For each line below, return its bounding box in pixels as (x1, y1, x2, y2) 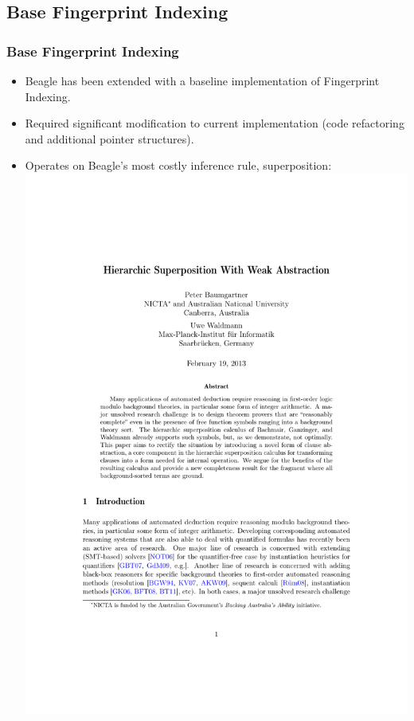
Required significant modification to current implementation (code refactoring (25, 115, 404, 131)
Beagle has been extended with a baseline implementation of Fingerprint (25, 72, 380, 88)
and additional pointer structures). (25, 130, 194, 147)
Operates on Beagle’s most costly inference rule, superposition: (25, 157, 332, 174)
